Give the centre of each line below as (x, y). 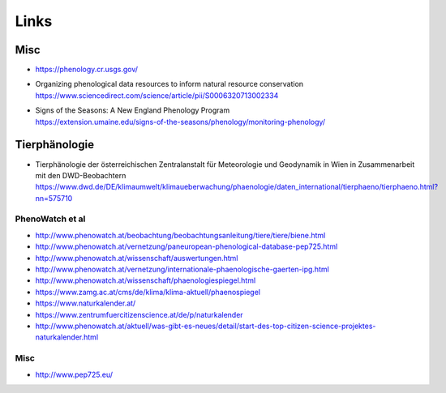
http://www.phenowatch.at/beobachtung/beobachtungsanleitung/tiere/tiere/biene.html (180, 235)
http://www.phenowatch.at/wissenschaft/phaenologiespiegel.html (146, 280)
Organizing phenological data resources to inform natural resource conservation (169, 84)
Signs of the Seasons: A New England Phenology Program (133, 110)
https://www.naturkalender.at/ (86, 303)
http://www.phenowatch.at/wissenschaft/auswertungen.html (137, 258)
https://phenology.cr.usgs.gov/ (86, 70)
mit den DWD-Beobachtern (81, 175)
